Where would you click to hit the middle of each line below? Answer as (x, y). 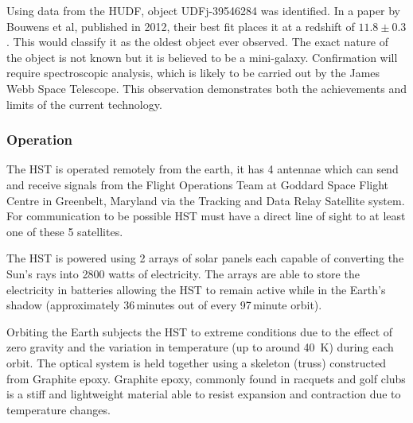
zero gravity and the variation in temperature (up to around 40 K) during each (200, 347)
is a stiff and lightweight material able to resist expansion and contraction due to (204, 394)
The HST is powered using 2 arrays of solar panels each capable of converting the (205, 258)
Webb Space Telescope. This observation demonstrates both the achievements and (206, 88)
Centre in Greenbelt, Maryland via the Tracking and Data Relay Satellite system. (206, 200)
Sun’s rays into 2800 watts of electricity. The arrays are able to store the (183, 273)
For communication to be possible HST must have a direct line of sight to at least (206, 216)
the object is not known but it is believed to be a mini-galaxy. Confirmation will (202, 57)
